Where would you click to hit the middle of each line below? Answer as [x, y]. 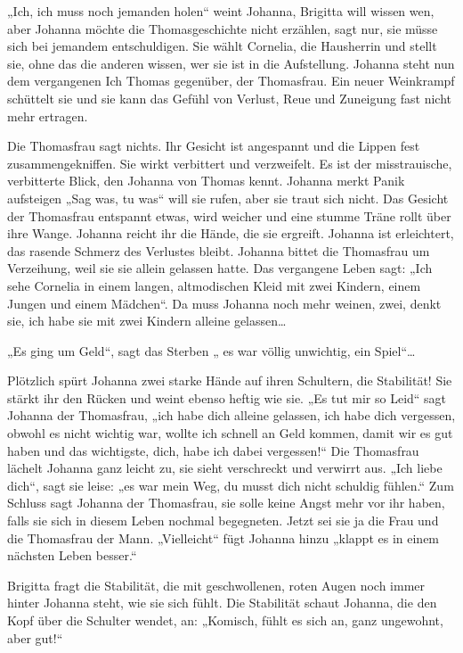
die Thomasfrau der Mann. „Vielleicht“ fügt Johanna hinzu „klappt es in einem [223, 537]
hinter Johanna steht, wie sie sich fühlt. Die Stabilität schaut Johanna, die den [222, 603]
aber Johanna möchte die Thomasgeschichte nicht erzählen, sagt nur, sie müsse [223, 28]
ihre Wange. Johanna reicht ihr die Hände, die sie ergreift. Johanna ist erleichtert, [231, 233]
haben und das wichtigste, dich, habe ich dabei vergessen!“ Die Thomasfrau [213, 450]
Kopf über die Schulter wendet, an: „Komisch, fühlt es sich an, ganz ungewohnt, [225, 620]
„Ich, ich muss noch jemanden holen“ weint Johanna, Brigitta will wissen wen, [221, 11]
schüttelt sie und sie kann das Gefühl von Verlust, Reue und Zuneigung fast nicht [229, 98]
